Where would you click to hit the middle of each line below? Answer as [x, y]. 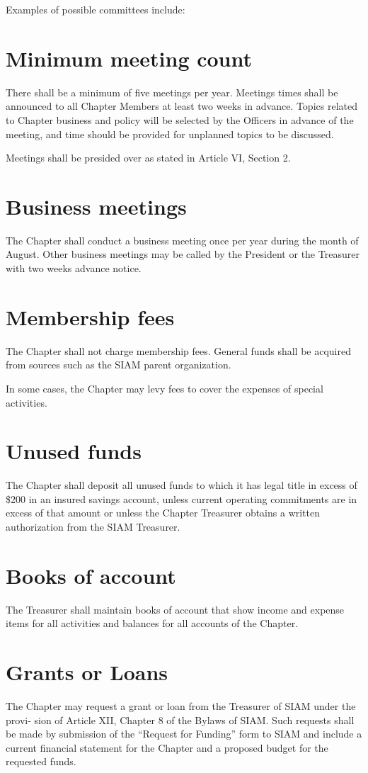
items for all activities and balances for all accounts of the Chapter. [152, 623]
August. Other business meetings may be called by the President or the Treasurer [183, 254]
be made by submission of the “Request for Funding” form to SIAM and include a [184, 734]
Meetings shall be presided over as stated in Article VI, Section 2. [148, 158]
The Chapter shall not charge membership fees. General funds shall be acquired [178, 350]
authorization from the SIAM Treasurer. [93, 526]
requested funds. [41, 761]
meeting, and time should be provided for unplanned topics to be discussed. [170, 134]
